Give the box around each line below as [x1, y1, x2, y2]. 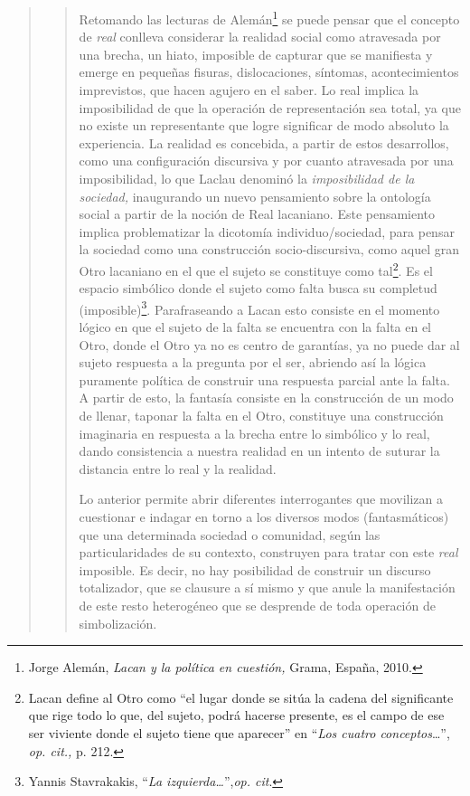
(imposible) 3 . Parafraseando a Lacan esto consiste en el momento [79, 297, 440, 318]
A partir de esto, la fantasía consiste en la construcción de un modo [79, 388, 454, 407]
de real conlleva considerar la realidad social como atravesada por [79, 27, 441, 46]
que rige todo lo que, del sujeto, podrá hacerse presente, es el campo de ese [28, 706, 445, 725]
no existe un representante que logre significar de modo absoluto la [79, 116, 449, 135]
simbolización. [79, 613, 157, 632]
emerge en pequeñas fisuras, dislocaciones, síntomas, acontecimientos [79, 62, 459, 81]
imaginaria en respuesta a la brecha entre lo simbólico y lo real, [79, 423, 430, 442]
